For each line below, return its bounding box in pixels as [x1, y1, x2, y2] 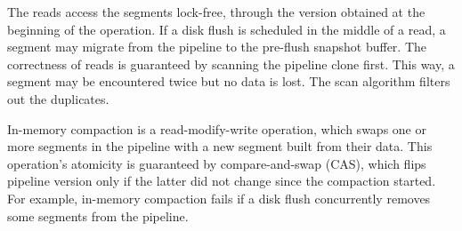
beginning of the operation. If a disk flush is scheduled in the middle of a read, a [7, 20, 446, 38]
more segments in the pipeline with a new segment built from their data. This [7, 137, 433, 155]
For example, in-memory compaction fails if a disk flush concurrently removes [7, 188, 431, 207]
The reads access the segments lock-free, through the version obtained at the [7, 3, 426, 20]
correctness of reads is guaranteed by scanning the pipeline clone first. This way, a [7, 54, 455, 73]
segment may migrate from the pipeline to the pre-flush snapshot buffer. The [7, 37, 427, 56]
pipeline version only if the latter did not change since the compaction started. [7, 171, 436, 190]
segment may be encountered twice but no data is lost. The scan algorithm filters [7, 72, 450, 91]
